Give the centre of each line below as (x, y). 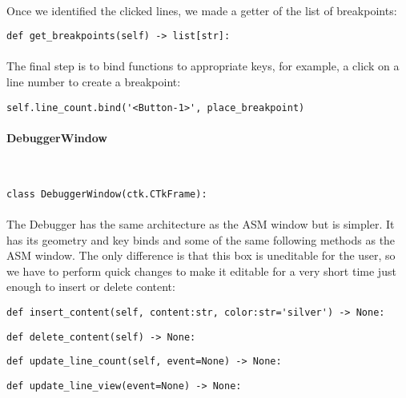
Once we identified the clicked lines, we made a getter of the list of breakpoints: (202, 10)
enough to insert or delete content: (91, 287)
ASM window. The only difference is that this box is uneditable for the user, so (201, 255)
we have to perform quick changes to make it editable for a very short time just (201, 271)
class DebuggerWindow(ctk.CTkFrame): (107, 194)
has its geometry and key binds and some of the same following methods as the (201, 239)
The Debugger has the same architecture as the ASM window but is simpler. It (201, 223)
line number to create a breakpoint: (94, 82)
